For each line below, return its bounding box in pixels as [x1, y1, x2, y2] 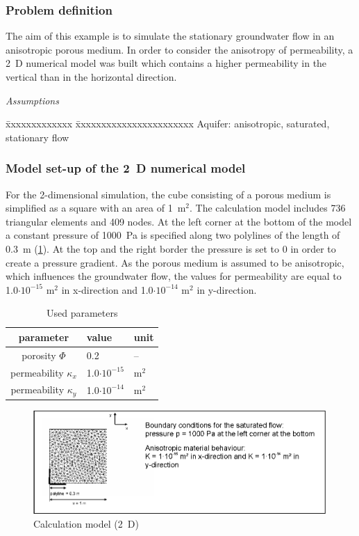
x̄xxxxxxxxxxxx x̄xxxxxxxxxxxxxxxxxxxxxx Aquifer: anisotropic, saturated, [6, 116, 330, 131]
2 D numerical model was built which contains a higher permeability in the [6, 56, 327, 70]
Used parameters [46, 306, 118, 320]
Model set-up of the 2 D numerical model [6, 159, 246, 177]
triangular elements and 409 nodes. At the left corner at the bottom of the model [6, 214, 352, 228]
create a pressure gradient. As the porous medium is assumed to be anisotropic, [6, 255, 344, 269]
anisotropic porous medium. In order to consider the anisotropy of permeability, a [6, 42, 353, 56]
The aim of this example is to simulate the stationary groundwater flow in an [6, 29, 335, 43]
